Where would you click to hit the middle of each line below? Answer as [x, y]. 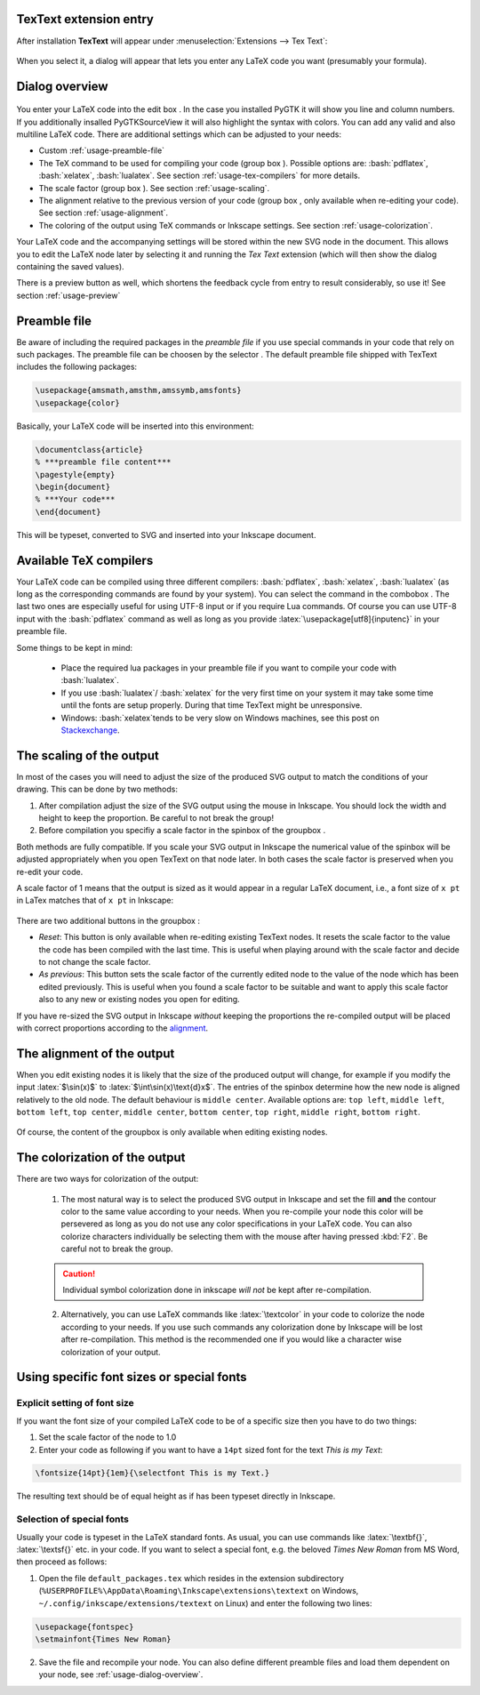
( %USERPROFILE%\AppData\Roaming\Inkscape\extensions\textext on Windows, [199, 1591]
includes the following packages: [77, 367]
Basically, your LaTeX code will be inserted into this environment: [135, 426]
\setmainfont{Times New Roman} [104, 1639]
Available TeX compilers [85, 560]
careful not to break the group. [117, 1249]
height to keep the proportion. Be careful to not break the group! [156, 818]
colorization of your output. [111, 1352]
